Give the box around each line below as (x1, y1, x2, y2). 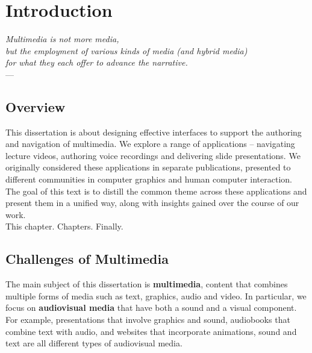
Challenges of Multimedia (5, 249, 169, 268)
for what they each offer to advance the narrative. (5, 56, 188, 69)
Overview (5, 97, 66, 116)
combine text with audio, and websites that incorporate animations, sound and (5, 325, 297, 337)
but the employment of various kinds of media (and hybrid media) (5, 44, 248, 57)
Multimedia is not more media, (5, 33, 119, 45)
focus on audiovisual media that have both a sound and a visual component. (5, 301, 297, 314)
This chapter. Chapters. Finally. (5, 220, 123, 233)
